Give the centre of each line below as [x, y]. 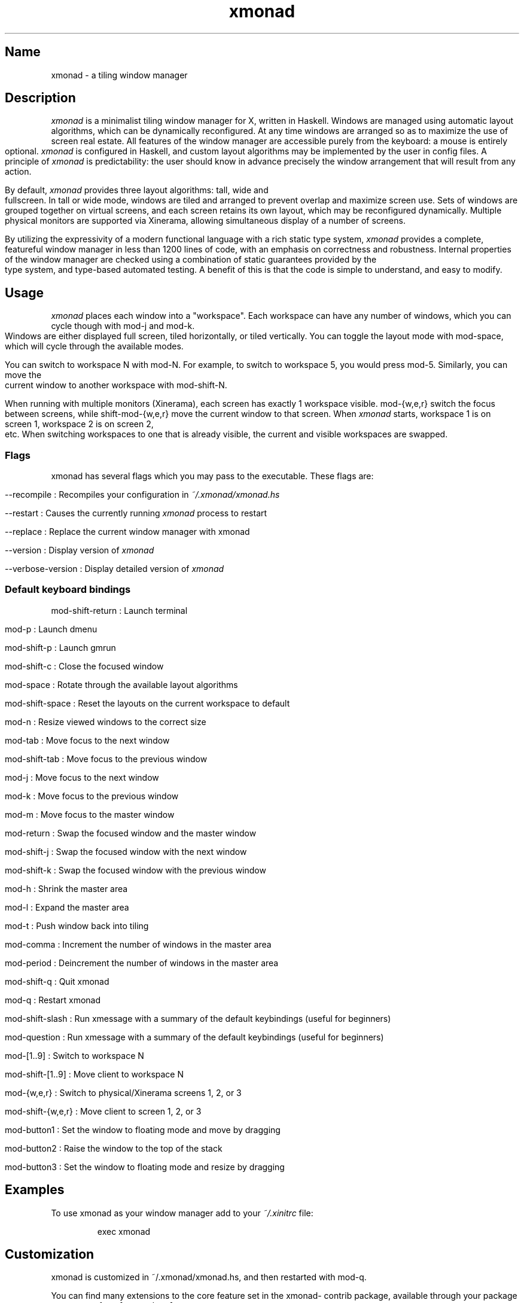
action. [18, 172]
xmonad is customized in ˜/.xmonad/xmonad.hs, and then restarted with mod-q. [209, 1277]
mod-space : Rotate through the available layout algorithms [121, 684]
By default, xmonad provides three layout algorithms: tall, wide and [137, 190]
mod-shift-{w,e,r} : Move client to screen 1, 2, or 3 [103, 1111]
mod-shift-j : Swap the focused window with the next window [126, 851]
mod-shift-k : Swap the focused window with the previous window [135, 870]
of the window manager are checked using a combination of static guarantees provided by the [191, 260]
